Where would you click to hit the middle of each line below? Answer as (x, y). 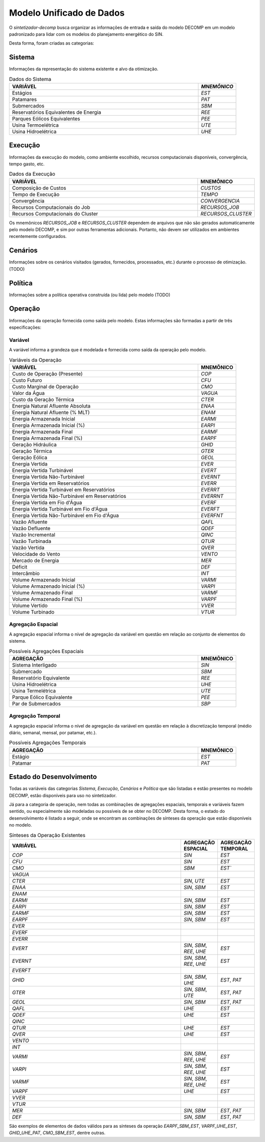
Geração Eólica (30, 457)
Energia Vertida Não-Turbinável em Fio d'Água (66, 515)
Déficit (20, 567)
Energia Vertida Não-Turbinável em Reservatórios (69, 496)
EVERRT (211, 490)
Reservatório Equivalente (41, 678)
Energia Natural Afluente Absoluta (51, 406)
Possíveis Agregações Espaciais (46, 651)
